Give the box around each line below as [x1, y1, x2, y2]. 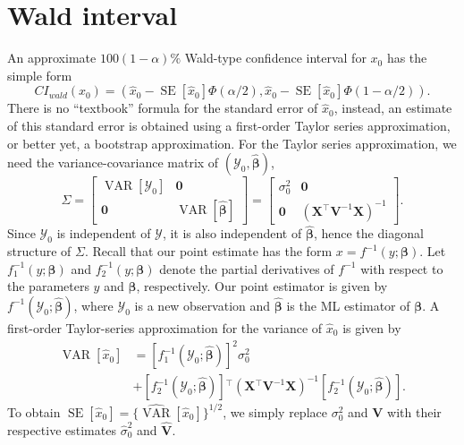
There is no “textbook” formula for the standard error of [7, 98, 318, 117]
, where [73, 295, 114, 314]
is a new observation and [134, 295, 271, 314]
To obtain [7, 402, 61, 421]
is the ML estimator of [286, 295, 410, 314]
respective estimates [7, 420, 116, 439]
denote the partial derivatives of [159, 259, 334, 278]
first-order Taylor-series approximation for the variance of [7, 318, 323, 337]
